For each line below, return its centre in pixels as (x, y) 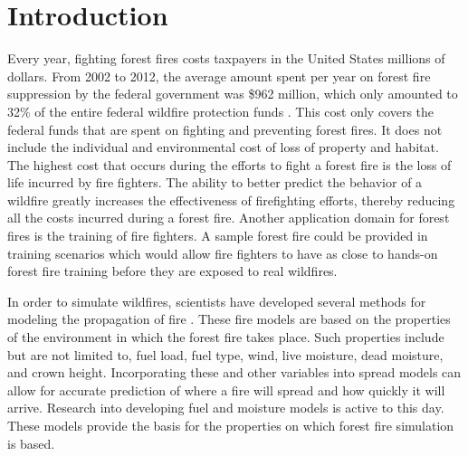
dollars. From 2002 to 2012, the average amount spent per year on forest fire (219, 76)
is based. (31, 443)
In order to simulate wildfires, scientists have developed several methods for (217, 301)
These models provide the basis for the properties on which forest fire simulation (231, 425)
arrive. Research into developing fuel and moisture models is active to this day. (226, 408)
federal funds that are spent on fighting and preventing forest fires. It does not (225, 129)
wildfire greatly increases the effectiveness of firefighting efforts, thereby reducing (231, 199)
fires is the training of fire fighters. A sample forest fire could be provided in (218, 236)
